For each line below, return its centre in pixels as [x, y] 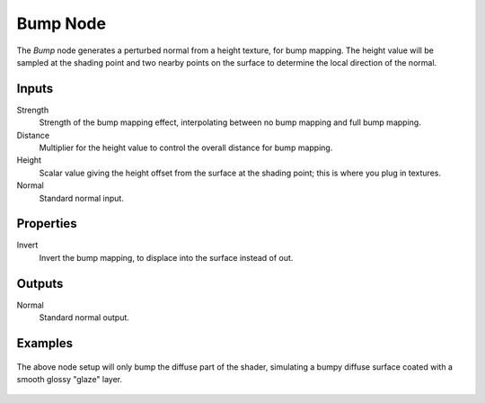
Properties [47, 224]
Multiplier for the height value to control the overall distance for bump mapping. [186, 148]
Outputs [40, 283]
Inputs [35, 89]
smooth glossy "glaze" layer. [70, 379]
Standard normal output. [84, 318]
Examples [45, 343]
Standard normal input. [82, 198]
